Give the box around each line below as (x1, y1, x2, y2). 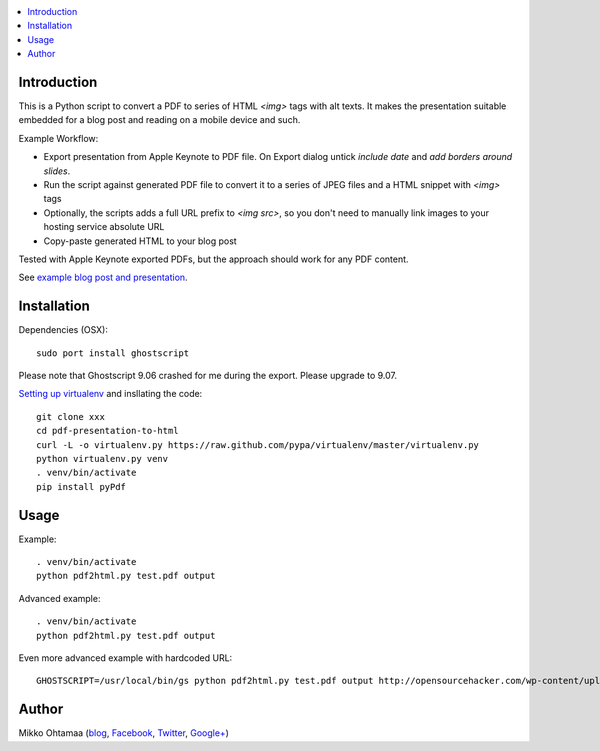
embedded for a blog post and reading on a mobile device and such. (18, 114, 301, 126)
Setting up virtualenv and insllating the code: (18, 388, 203, 400)
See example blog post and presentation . (18, 271, 189, 284)
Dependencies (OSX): (18, 324, 109, 336)
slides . (43, 165, 71, 177)
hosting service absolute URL (43, 221, 165, 233)
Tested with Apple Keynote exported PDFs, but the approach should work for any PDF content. (18, 253, 409, 265)
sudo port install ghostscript (36, 347, 190, 359)
